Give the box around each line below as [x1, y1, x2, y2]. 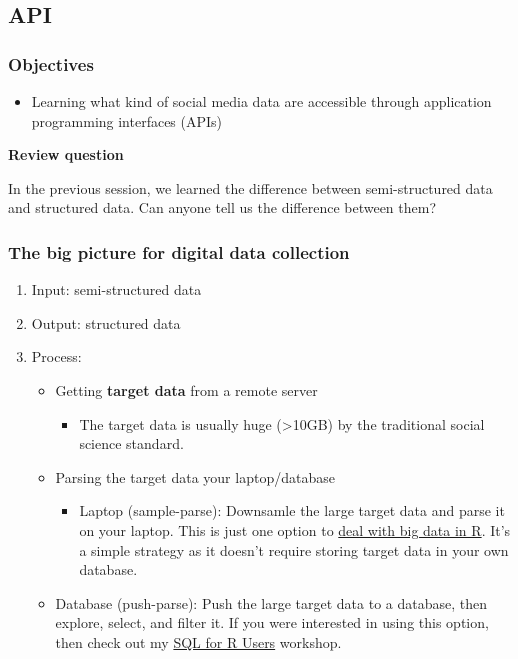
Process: [31, 346, 82, 367]
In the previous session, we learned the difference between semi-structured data [8, 177, 493, 198]
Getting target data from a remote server [55, 379, 318, 400]
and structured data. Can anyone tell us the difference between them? [8, 197, 437, 218]
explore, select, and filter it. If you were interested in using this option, [55, 612, 489, 633]
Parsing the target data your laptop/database [55, 466, 335, 487]
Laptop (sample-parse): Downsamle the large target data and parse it [79, 500, 505, 521]
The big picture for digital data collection [8, 239, 350, 264]
